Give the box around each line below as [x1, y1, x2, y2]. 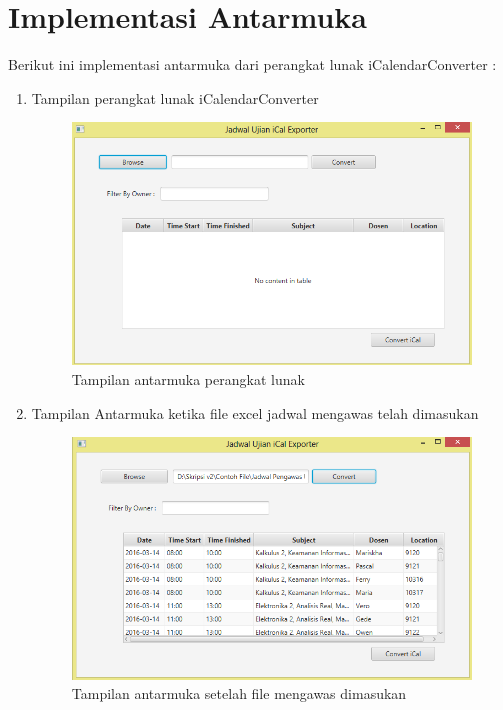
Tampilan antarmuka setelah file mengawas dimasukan [71, 683, 407, 704]
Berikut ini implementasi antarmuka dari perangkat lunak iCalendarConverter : [8, 54, 497, 75]
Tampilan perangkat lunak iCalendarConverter [31, 87, 319, 108]
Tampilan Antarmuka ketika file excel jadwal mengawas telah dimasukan [31, 402, 479, 423]
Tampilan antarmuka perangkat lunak [71, 368, 305, 389]
